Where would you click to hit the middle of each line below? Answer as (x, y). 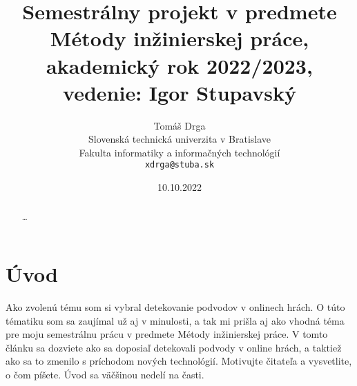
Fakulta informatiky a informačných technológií (180, 152)
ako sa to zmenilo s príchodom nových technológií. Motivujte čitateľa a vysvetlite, (179, 361)
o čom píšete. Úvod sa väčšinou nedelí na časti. (105, 375)
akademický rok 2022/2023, (180, 65)
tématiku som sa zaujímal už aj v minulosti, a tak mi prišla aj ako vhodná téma (175, 320)
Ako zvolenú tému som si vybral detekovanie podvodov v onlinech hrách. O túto (175, 307)
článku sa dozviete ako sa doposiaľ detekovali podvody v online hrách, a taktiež (174, 347)
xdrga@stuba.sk (180, 165)
